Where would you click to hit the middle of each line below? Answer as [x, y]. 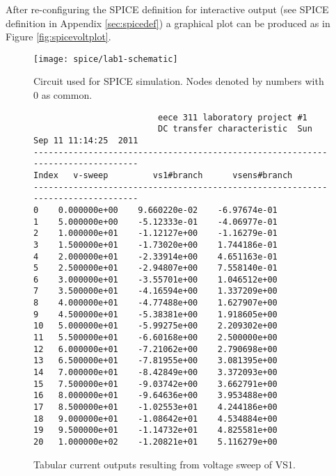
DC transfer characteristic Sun [235, 129]
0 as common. [63, 95]
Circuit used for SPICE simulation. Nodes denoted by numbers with [179, 81]
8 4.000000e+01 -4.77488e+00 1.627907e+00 [155, 303]
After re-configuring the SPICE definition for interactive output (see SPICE [167, 9]
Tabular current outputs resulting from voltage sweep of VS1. [165, 464]
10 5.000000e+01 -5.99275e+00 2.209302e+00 [155, 326]
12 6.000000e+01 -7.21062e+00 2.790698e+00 [155, 349]
